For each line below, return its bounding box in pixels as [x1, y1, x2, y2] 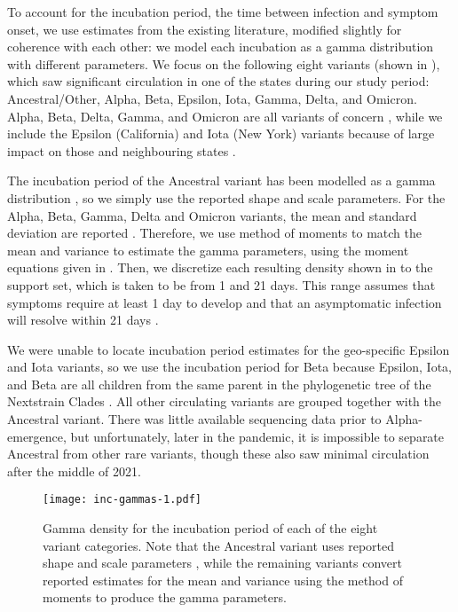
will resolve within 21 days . [7, 310, 159, 329]
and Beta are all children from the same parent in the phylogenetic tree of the [7, 374, 431, 393]
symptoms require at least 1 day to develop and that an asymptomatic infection [7, 293, 442, 311]
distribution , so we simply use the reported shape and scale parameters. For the [7, 188, 446, 207]
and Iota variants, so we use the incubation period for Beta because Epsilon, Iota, [7, 357, 453, 376]
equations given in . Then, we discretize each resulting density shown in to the [7, 258, 433, 277]
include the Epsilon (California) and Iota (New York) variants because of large [7, 124, 435, 143]
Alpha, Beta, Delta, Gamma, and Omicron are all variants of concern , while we [7, 106, 443, 125]
